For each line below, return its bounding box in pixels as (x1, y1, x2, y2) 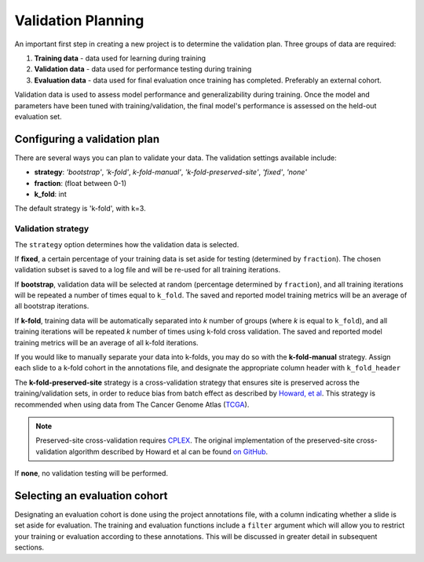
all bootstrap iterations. (14, 301, 90, 311)
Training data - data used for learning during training (34, 53, 207, 63)
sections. (14, 542, 45, 553)
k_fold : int (34, 189, 67, 199)
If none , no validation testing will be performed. (14, 469, 169, 478)
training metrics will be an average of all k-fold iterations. (14, 338, 199, 347)
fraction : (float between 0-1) (34, 178, 127, 188)
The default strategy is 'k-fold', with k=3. (14, 204, 146, 213)
